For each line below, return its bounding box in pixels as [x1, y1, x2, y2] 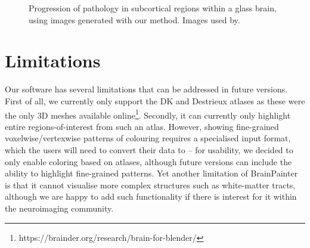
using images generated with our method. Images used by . [29, 13, 240, 26]
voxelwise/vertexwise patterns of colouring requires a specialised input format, [5, 132, 291, 144]
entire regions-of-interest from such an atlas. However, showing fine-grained [5, 120, 279, 132]
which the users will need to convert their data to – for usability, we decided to [5, 143, 293, 156]
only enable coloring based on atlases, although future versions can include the [5, 155, 292, 168]
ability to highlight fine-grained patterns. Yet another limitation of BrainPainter [5, 167, 298, 179]
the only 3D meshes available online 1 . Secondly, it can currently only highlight [5, 107, 291, 121]
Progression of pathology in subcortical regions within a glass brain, [29, 2, 277, 14]
